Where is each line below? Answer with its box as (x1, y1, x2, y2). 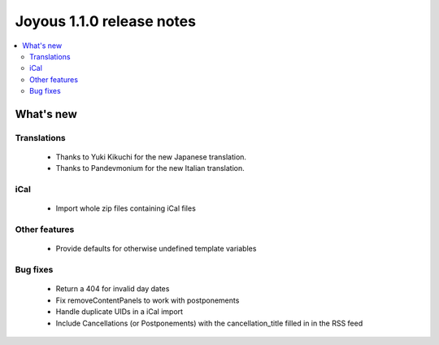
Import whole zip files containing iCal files (55, 203, 197, 213)
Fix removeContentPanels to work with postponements (55, 295, 240, 305)
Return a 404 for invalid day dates (55, 284, 170, 294)
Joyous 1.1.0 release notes (15, 12, 197, 30)
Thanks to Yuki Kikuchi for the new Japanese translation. (55, 152, 247, 162)
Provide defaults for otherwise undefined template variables (55, 244, 257, 254)
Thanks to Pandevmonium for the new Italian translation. (55, 164, 245, 173)
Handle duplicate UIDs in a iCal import (55, 307, 183, 317)
